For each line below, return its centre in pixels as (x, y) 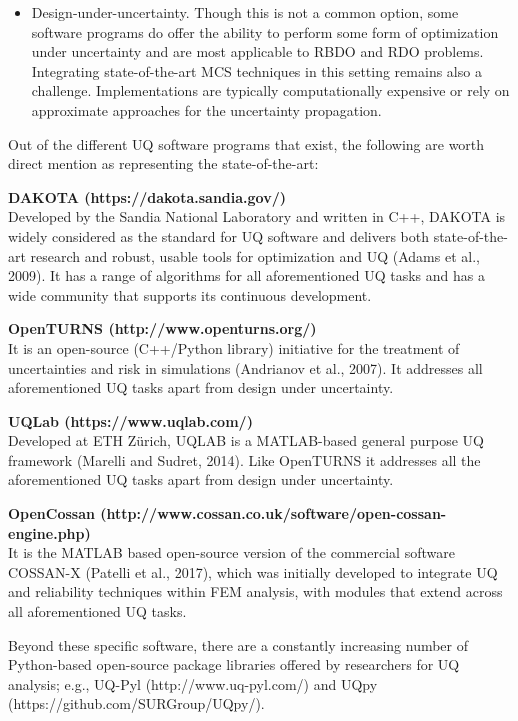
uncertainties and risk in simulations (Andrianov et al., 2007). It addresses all (245, 367)
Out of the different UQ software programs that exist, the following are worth (246, 143)
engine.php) (49, 532)
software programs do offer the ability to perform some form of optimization (265, 31)
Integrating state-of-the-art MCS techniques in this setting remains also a (256, 70)
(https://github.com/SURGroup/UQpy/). (136, 703)
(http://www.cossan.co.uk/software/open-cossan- (273, 513)
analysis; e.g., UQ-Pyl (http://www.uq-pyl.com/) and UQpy (193, 683)
